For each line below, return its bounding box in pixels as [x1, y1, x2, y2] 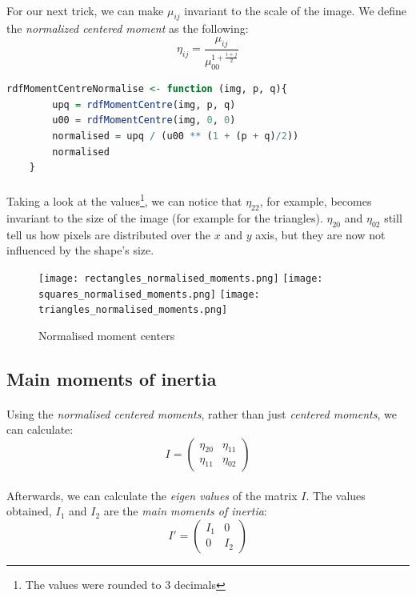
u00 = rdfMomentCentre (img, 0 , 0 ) [52, 114, 236, 126]
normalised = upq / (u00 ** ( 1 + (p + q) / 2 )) [52, 130, 299, 142]
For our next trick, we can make [6, 2, 164, 18]
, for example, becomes [259, 193, 372, 210]
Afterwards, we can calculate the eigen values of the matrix [6, 487, 298, 503]
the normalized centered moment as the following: [6, 20, 249, 37]
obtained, [6, 503, 52, 519]
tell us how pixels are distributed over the [6, 226, 211, 242]
